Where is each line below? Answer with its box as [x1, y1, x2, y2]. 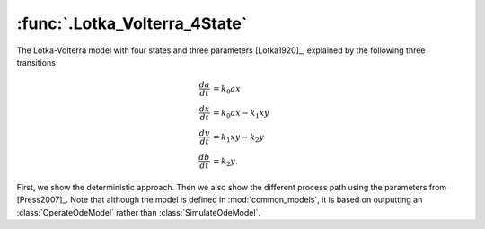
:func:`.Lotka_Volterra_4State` [16, 13, 248, 33]
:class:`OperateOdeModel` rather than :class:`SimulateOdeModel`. [16, 207, 260, 217]
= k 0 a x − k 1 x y [212, 108, 269, 120]
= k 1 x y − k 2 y [212, 131, 265, 144]
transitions [16, 57, 56, 67]
